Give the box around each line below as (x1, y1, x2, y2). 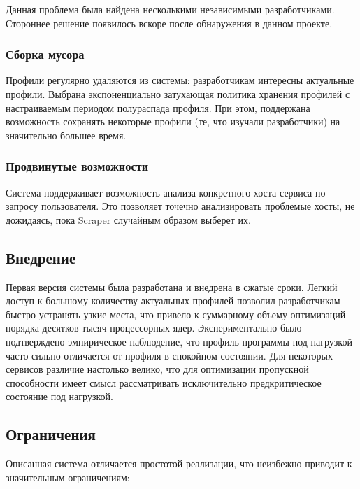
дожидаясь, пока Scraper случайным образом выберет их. (6, 212, 251, 227)
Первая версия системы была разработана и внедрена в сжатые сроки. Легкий (6, 279, 338, 294)
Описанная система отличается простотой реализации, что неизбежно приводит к (6, 456, 352, 471)
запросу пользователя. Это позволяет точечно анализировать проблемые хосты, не (6, 199, 355, 213)
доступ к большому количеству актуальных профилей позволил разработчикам (6, 293, 340, 308)
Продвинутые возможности (6, 157, 149, 175)
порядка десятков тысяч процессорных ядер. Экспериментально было (6, 320, 302, 335)
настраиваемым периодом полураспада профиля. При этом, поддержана (6, 100, 310, 115)
